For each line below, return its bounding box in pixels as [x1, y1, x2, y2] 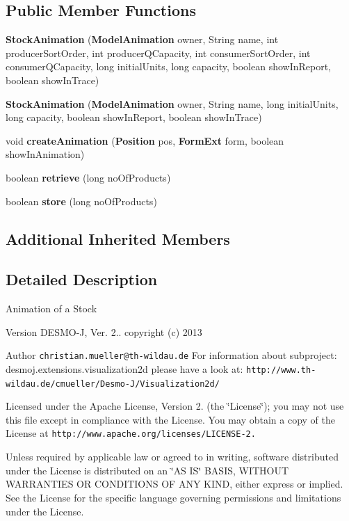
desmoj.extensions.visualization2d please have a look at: [6, 361, 243, 376]
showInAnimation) [6, 147, 85, 161]
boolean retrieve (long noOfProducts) [6, 170, 171, 184]
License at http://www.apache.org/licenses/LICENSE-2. [6, 426, 256, 440]
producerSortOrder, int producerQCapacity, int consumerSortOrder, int [6, 45, 311, 60]
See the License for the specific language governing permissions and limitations [6, 490, 341, 504]
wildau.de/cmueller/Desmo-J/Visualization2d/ [6, 378, 220, 389]
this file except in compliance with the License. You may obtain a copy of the [6, 412, 335, 426]
